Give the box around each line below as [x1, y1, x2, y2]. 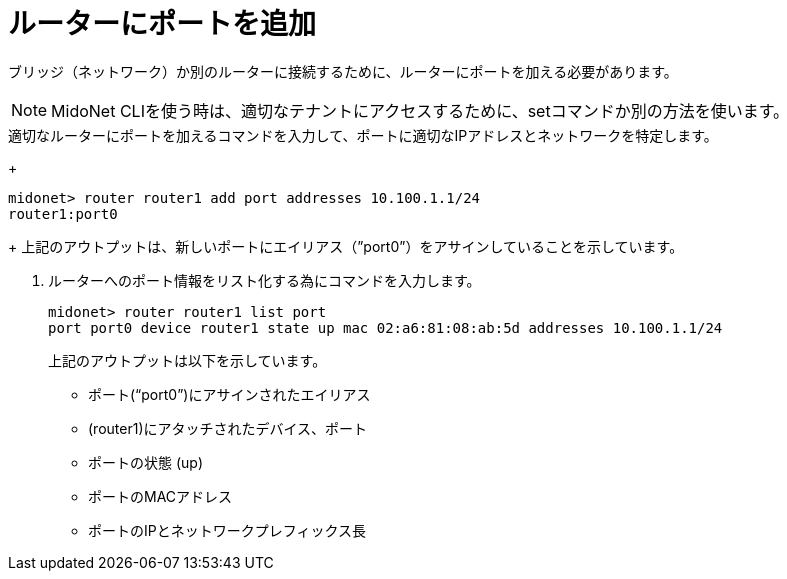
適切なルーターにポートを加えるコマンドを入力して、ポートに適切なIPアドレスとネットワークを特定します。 [8, 126, 718, 144]
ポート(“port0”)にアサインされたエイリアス [88, 385, 371, 403]
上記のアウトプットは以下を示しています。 [48, 351, 327, 369]
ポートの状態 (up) [88, 453, 204, 471]
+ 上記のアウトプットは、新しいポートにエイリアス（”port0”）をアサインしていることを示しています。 [8, 237, 684, 255]
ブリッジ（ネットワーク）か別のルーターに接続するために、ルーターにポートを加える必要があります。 [8, 62, 678, 80]
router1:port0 [8, 205, 118, 222]
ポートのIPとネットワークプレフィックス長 [88, 521, 366, 539]
